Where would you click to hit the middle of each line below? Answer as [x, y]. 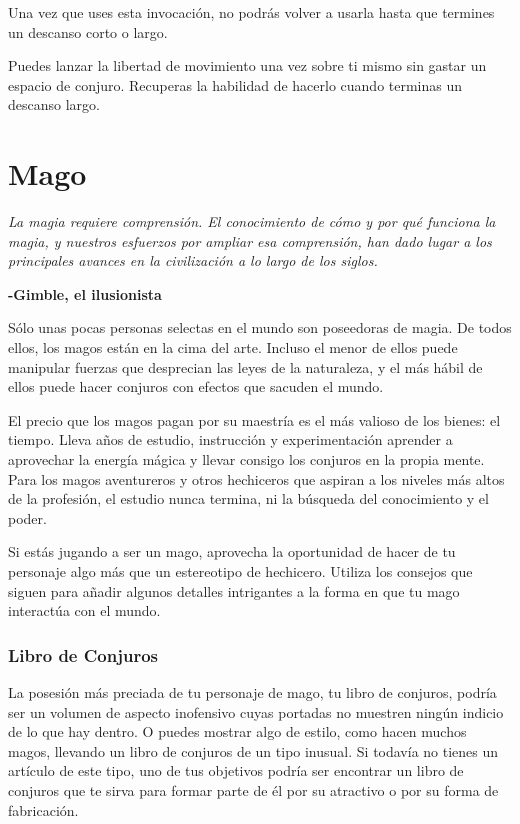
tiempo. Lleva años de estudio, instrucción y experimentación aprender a [230, 439]
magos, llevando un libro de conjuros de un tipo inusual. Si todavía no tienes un [253, 750]
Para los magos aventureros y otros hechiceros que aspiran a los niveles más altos [256, 478]
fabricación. [43, 809]
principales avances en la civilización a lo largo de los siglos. [193, 260]
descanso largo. [54, 104]
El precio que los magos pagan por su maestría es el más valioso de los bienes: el [254, 419]
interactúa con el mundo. [84, 610]
